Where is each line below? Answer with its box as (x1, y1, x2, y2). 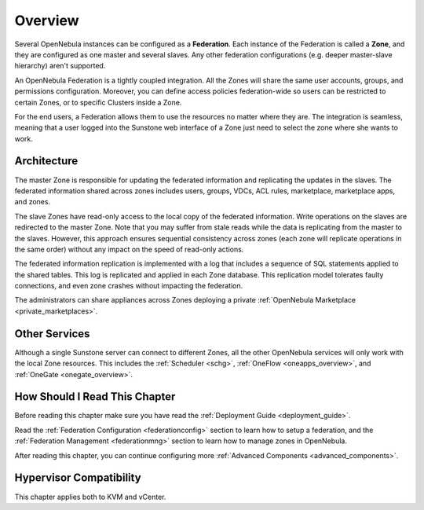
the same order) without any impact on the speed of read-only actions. (14, 244, 244, 254)
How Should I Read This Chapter (14, 390, 176, 404)
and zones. (14, 197, 51, 207)
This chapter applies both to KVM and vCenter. (14, 492, 166, 501)
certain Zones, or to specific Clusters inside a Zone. (14, 97, 182, 107)
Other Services (14, 327, 90, 340)
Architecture (14, 154, 79, 168)
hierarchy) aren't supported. (14, 61, 106, 71)
